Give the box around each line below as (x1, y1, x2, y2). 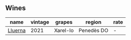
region (85, 18, 102, 25)
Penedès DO (78, 27, 108, 34)
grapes (55, 18, 73, 25)
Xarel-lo (54, 27, 74, 34)
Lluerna (8, 27, 26, 34)
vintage (30, 18, 49, 25)
